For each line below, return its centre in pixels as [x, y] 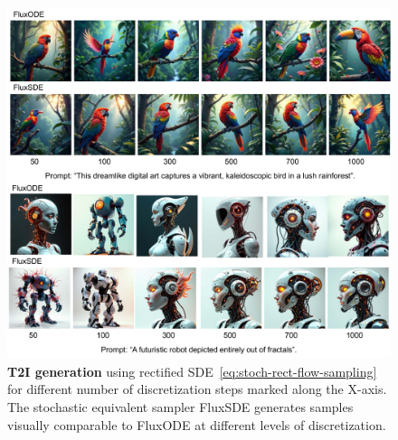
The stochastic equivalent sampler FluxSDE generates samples [180, 407]
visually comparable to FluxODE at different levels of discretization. [197, 424]
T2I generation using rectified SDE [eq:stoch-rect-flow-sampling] [192, 371]
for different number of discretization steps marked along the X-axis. [197, 389]
